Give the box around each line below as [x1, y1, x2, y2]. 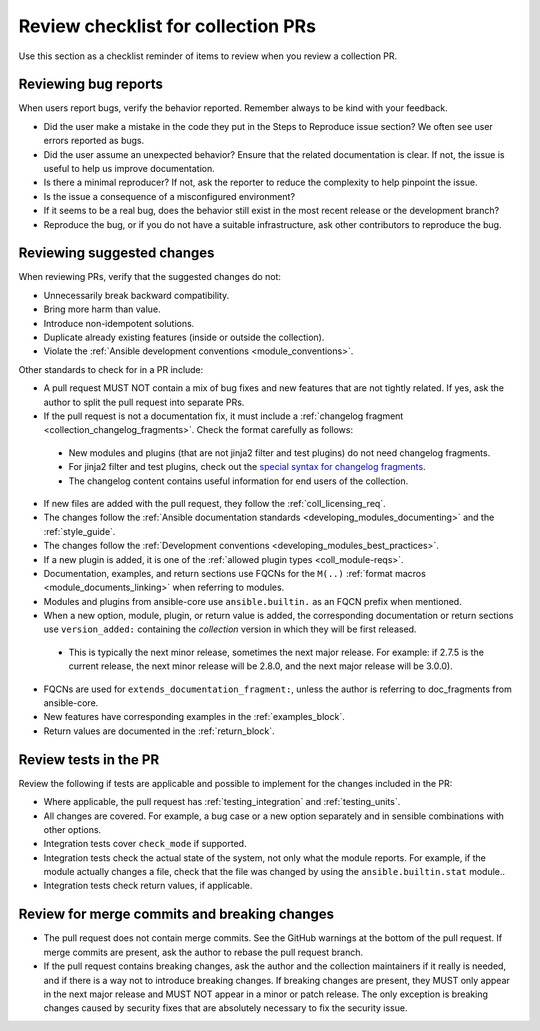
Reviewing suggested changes [18, 245, 215, 262]
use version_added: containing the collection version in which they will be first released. [43, 623, 417, 635]
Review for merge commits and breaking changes [18, 906, 335, 923]
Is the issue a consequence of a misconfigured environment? [43, 190, 295, 202]
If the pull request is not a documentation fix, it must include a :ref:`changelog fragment [43, 410, 404, 422]
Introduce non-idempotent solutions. [43, 317, 195, 329]
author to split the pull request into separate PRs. [43, 396, 245, 408]
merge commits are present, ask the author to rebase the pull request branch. [43, 946, 364, 958]
